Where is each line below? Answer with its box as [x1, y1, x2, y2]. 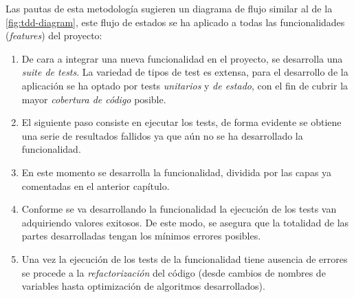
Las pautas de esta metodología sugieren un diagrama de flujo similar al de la [5, 1, 333, 15]
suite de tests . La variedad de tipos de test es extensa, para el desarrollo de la [21, 65, 349, 79]
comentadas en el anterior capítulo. [21, 178, 170, 193]
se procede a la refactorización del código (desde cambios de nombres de [21, 265, 326, 279]
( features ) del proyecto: [5, 28, 102, 43]
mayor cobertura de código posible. [21, 92, 166, 106]
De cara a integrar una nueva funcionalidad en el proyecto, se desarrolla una [21, 51, 343, 65]
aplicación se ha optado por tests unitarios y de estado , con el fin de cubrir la [21, 78, 349, 92]
